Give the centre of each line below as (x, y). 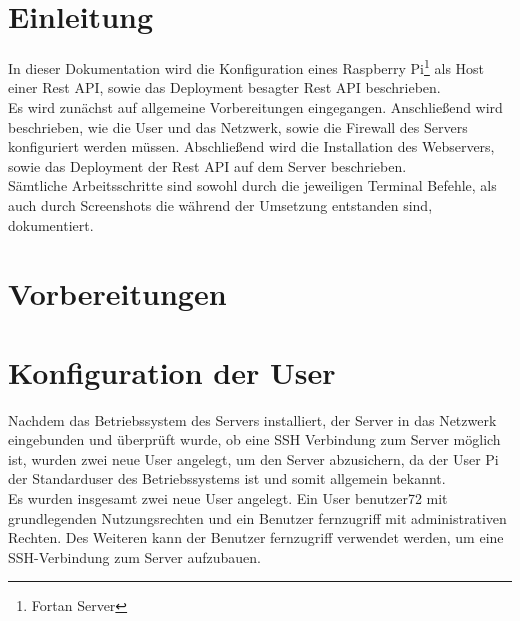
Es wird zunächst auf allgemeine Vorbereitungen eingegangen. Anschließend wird (255, 106)
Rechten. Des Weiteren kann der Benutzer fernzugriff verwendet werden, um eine (256, 537)
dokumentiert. (51, 224)
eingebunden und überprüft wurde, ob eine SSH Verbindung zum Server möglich (254, 439)
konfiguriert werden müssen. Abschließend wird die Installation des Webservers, (251, 146)
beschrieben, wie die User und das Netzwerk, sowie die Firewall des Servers (238, 126)
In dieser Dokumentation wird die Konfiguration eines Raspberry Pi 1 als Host (246, 66)
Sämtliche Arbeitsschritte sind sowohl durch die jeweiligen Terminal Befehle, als (252, 185)
